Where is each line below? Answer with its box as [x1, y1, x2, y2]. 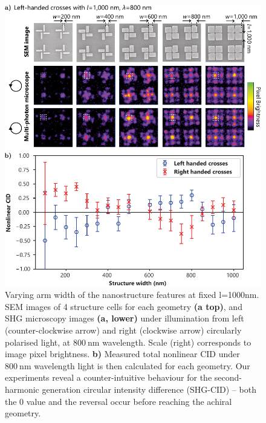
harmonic [5, 383, 39, 395]
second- [214, 371, 242, 384]
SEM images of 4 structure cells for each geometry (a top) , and [5, 300, 242, 312]
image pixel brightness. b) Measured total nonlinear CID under [5, 347, 240, 360]
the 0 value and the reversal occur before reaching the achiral [5, 395, 232, 407]
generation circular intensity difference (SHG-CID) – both [42, 383, 256, 395]
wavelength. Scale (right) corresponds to [102, 335, 251, 348]
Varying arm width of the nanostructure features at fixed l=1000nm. [5, 288, 259, 301]
